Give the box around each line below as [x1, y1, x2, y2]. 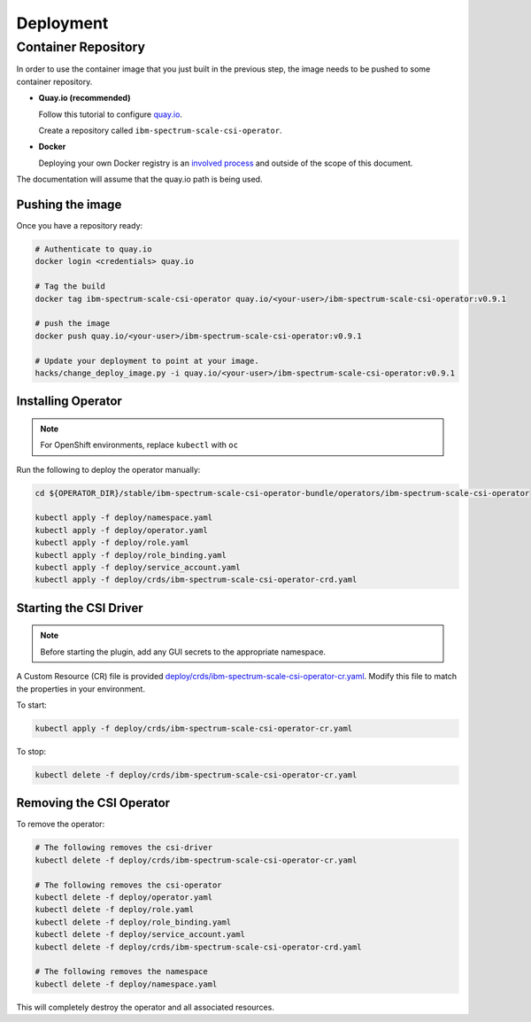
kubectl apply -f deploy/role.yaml [35, 538, 189, 548]
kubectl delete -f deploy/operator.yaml [35, 892, 212, 902]
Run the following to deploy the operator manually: [16, 464, 201, 475]
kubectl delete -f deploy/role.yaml [35, 904, 195, 915]
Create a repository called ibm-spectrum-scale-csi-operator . [38, 125, 282, 135]
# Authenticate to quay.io [35, 244, 152, 254]
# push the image [35, 319, 111, 329]
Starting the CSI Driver [16, 600, 143, 616]
